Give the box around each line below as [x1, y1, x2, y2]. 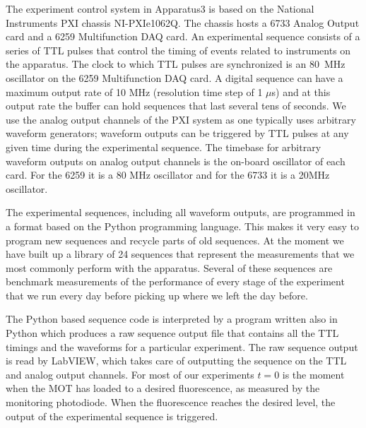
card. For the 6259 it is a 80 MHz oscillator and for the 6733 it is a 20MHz [6, 167, 330, 182]
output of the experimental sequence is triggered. [6, 408, 218, 423]
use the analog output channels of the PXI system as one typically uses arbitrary [6, 112, 356, 126]
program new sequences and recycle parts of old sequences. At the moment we [6, 232, 344, 247]
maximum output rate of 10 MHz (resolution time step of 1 [6, 84, 263, 99]
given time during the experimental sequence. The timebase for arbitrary [6, 139, 321, 154]
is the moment [282, 367, 345, 381]
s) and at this [271, 84, 331, 99]
